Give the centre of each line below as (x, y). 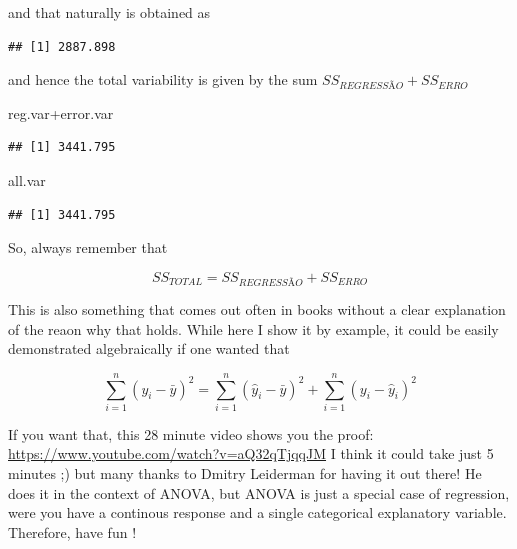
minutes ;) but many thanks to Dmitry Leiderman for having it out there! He (245, 473)
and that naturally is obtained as (109, 12)
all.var (27, 179)
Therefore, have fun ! (72, 531)
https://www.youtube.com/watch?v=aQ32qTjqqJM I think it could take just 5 (251, 453)
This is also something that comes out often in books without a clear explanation (257, 308)
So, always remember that (88, 247)
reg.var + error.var (61, 112)
